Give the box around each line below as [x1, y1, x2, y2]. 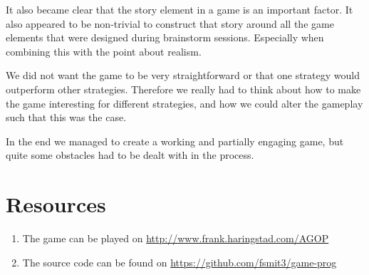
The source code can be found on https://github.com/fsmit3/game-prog [22, 254, 337, 269]
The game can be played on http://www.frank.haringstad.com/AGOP [22, 231, 329, 246]
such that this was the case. [6, 110, 127, 125]
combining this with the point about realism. [6, 43, 202, 58]
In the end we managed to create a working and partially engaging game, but [6, 133, 344, 148]
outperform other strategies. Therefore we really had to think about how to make [6, 81, 361, 96]
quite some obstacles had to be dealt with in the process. [6, 147, 254, 162]
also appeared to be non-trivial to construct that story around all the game [6, 16, 334, 31]
